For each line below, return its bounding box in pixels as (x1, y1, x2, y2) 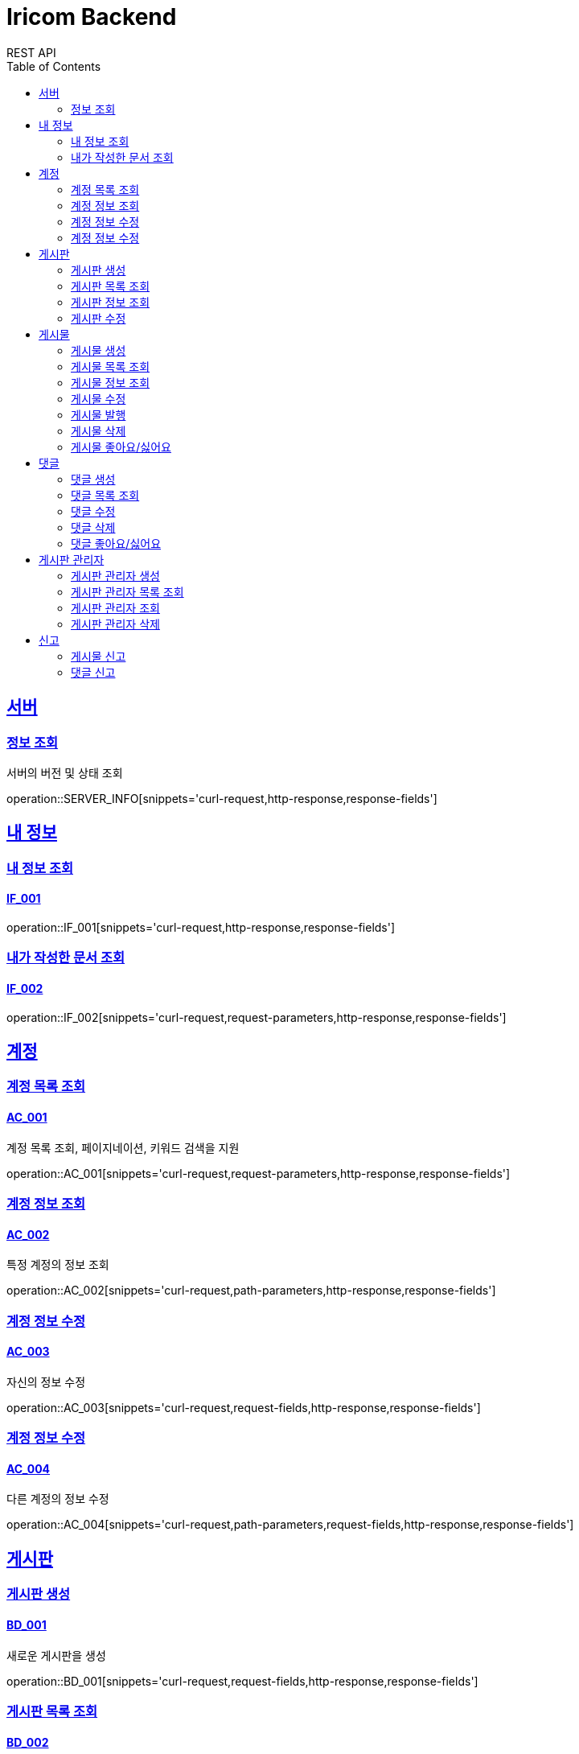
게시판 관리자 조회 (71, 600, 160, 615)
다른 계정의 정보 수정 (6, 1492, 109, 1506)
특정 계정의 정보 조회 (6, 1258, 109, 1272)
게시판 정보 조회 (71, 294, 150, 309)
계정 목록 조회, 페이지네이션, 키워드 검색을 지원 (6, 1140, 240, 1155)
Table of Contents (6, 59, 101, 73)
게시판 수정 (71, 311, 126, 325)
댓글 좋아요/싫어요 (71, 536, 162, 550)
